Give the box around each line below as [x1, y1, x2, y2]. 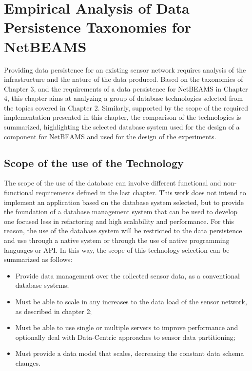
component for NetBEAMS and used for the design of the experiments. [4, 131, 216, 141]
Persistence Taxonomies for [4, 17, 192, 37]
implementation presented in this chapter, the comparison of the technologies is [4, 112, 241, 122]
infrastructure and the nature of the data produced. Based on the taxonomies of [4, 74, 243, 84]
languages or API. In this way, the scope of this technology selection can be [4, 244, 230, 255]
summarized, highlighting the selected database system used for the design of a [4, 122, 240, 132]
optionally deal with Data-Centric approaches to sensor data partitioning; [15, 332, 235, 342]
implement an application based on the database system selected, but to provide [4, 197, 244, 207]
